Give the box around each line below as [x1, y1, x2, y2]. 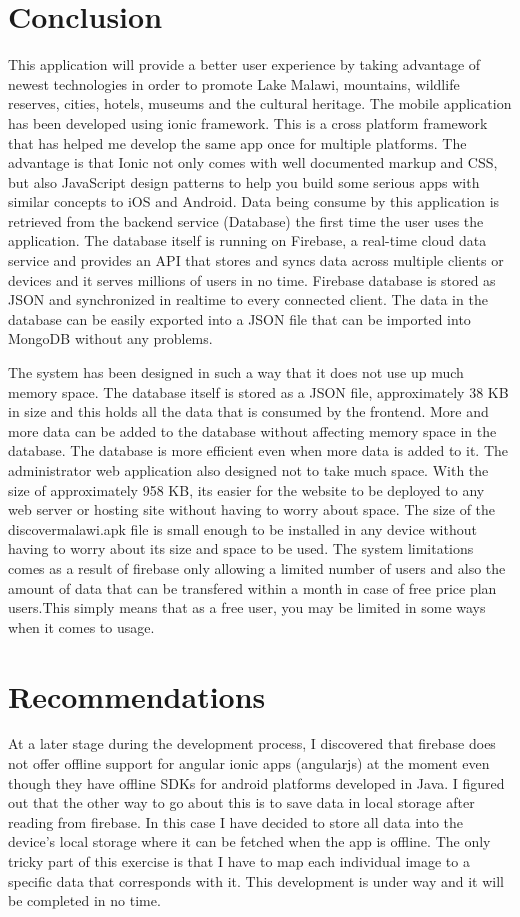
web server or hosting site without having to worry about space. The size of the [8, 499, 496, 520]
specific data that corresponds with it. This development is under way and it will [8, 870, 504, 891]
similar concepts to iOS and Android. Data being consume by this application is [8, 191, 500, 212]
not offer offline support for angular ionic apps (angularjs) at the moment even [8, 753, 490, 774]
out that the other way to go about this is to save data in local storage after [8, 792, 475, 813]
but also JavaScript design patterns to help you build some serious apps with [8, 171, 480, 192]
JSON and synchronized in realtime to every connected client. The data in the [8, 289, 488, 310]
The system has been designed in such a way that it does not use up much [8, 362, 464, 383]
